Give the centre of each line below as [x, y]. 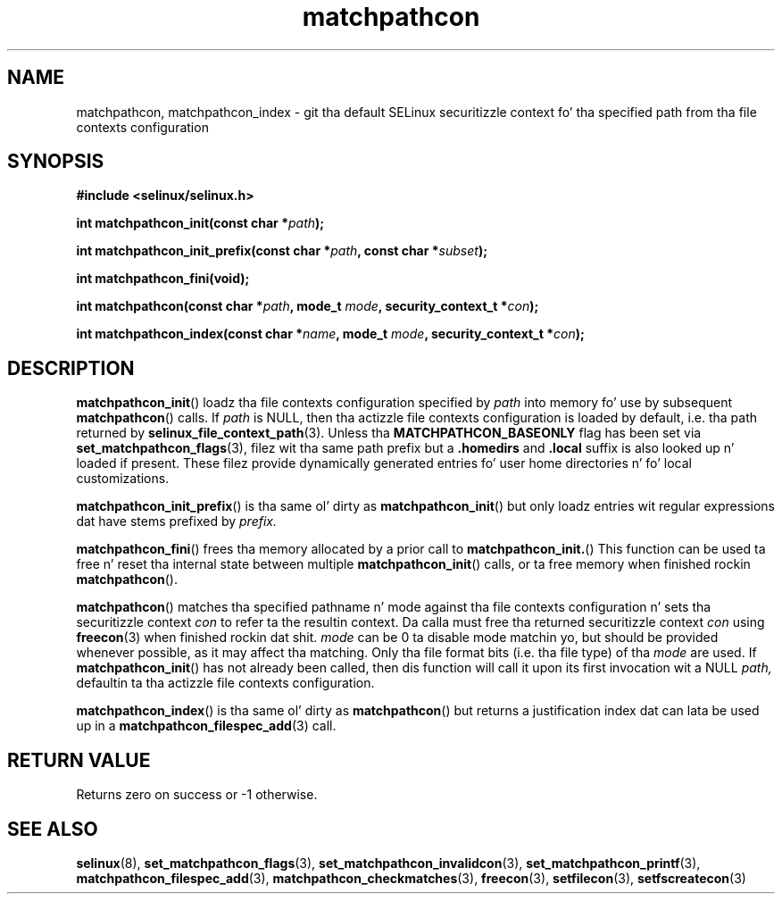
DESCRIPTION [71, 368]
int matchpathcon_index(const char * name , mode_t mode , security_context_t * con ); [330, 334]
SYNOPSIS [56, 162]
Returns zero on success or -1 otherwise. [197, 795]
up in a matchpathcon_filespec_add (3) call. [206, 726]
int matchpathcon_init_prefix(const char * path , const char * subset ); [282, 251]
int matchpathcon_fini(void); [163, 279]
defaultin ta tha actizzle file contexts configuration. [225, 683]
